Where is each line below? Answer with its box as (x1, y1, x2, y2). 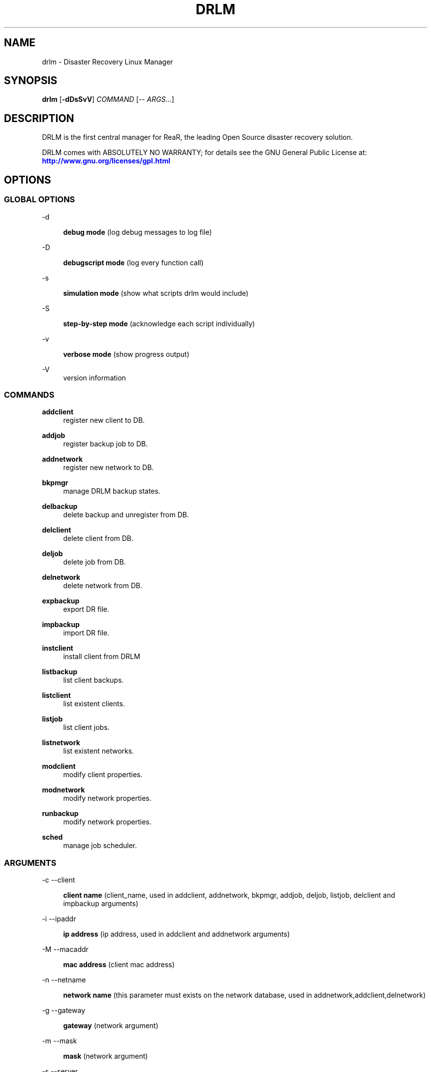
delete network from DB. (63, 581, 143, 590)
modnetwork (42, 786, 85, 794)
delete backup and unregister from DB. (63, 510, 189, 519)
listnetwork (42, 738, 80, 747)
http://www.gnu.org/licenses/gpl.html (42, 157, 170, 165)
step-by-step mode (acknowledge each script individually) (63, 319, 255, 328)
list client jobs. (63, 723, 110, 732)
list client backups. (63, 676, 124, 685)
